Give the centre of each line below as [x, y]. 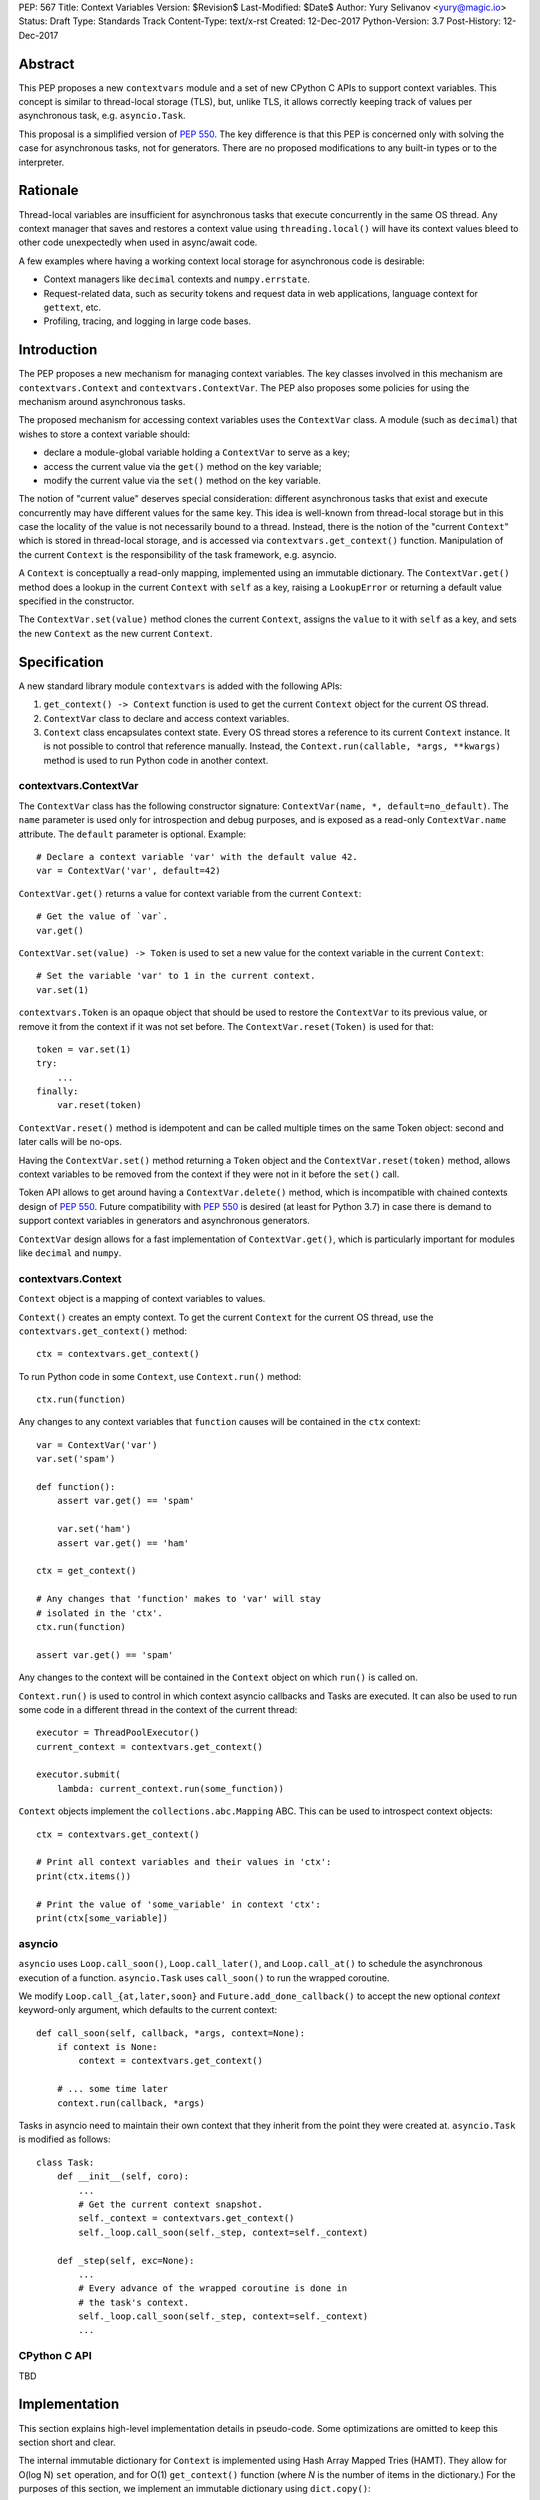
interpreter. [41, 162]
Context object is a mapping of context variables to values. [142, 1299]
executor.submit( [78, 1774]
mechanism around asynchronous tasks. [102, 401]
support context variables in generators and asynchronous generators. [164, 1221]
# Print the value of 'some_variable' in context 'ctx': [179, 1904]
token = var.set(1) [84, 1049]
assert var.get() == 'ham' [123, 1543]
